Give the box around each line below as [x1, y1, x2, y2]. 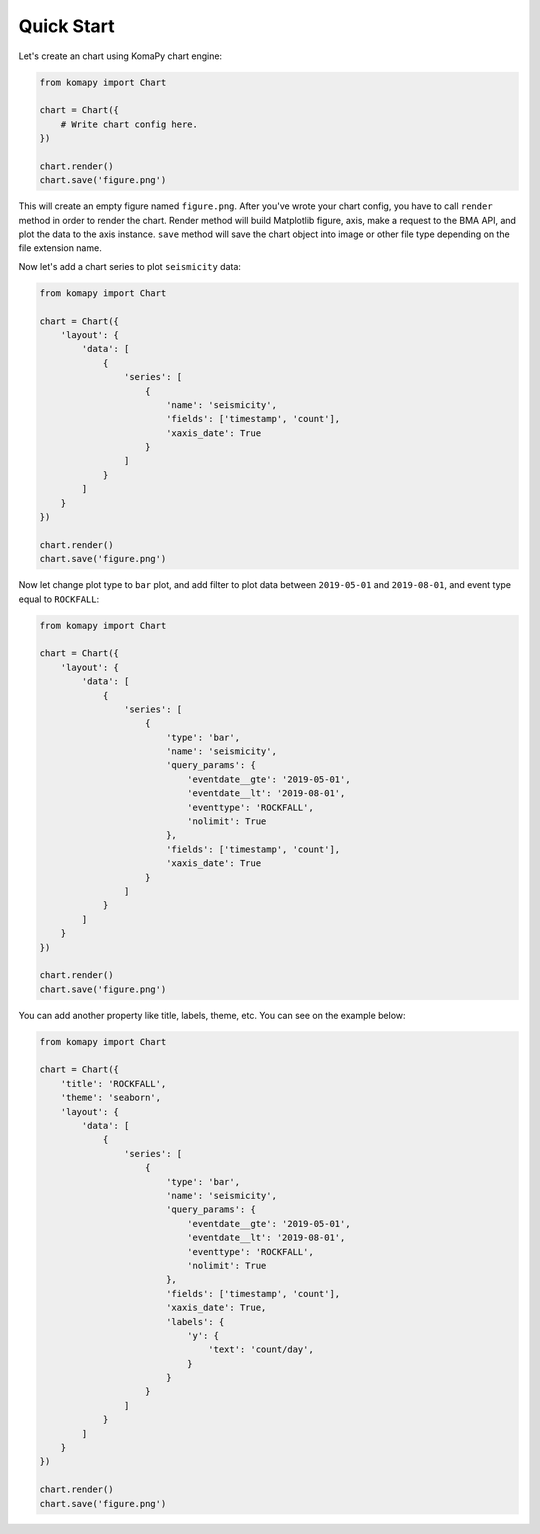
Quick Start [18, 15, 115, 37]
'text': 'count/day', [208, 1344, 314, 1355]
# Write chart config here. [60, 118, 199, 130]
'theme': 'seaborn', [60, 1092, 162, 1104]
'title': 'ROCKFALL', [60, 1078, 167, 1089]
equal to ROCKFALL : [18, 593, 100, 605]
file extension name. [18, 242, 102, 254]
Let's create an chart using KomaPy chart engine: [18, 50, 223, 62]
